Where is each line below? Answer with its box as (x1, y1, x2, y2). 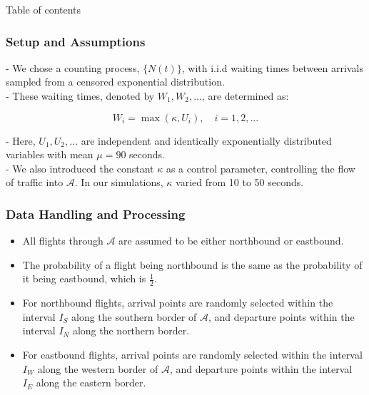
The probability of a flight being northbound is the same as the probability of (22, 257, 363, 272)
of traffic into (6, 175, 64, 190)
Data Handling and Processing (6, 205, 186, 222)
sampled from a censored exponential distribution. (6, 74, 225, 89)
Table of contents (6, 2, 81, 16)
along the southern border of (71, 309, 197, 324)
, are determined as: (201, 88, 289, 103)
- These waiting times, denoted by (6, 88, 155, 103)
